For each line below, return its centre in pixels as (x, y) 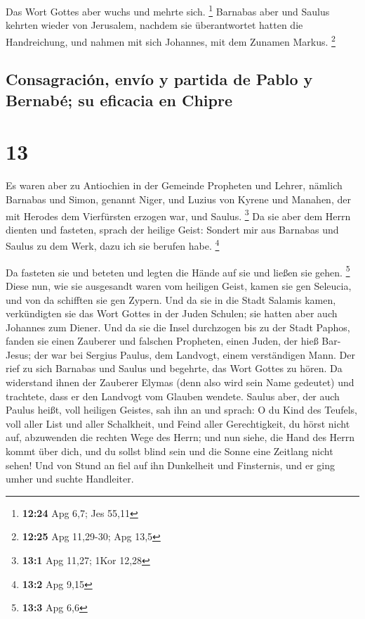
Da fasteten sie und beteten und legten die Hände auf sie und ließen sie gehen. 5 (178, 271)
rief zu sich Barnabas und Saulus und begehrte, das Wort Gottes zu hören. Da (174, 368)
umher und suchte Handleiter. (70, 479)
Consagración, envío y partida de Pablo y (159, 79)
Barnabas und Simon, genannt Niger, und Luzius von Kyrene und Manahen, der (178, 199)
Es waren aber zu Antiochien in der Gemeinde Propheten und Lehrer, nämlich (174, 185)
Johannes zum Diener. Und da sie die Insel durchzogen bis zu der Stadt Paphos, (178, 327)
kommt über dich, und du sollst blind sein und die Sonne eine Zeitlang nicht (170, 451)
